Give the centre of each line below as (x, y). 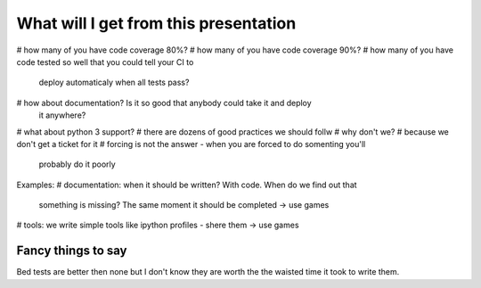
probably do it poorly (77, 164)
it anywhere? (62, 115)
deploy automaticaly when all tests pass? (114, 82)
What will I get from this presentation (156, 23)
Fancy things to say (72, 251)
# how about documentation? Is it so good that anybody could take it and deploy (164, 103)
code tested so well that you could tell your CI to (105, 62)
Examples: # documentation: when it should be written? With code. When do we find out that (187, 185)
